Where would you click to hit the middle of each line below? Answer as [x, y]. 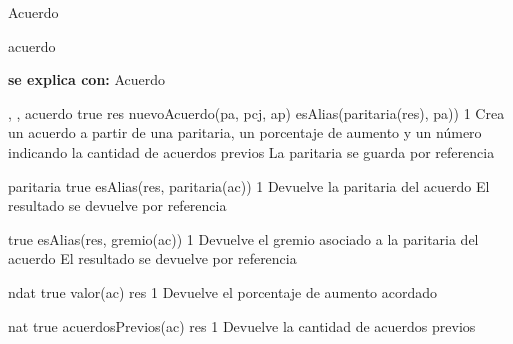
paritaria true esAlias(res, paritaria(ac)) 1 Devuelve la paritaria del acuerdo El [249, 185]
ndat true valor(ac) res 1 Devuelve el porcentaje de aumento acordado [223, 291]
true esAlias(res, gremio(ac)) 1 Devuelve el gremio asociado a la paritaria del [243, 238]
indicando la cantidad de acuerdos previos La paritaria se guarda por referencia [251, 151]
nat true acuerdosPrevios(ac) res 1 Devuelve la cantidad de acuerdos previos [242, 325]
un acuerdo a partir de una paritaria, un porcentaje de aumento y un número [245, 132]
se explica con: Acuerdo [87, 79]
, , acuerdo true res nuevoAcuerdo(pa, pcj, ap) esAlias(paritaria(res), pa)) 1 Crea [256, 112]
